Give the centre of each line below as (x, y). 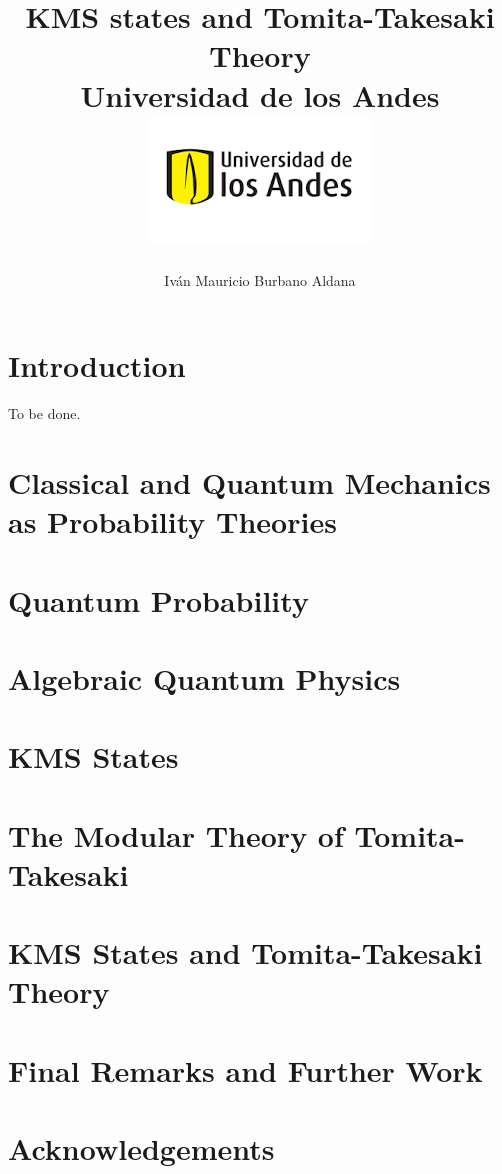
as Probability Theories (172, 521)
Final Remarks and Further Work (245, 1069)
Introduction (97, 365)
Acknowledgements (141, 1148)
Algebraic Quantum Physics (204, 677)
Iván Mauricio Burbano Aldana (260, 279)
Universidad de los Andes (260, 94)
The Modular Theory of (176, 834)
